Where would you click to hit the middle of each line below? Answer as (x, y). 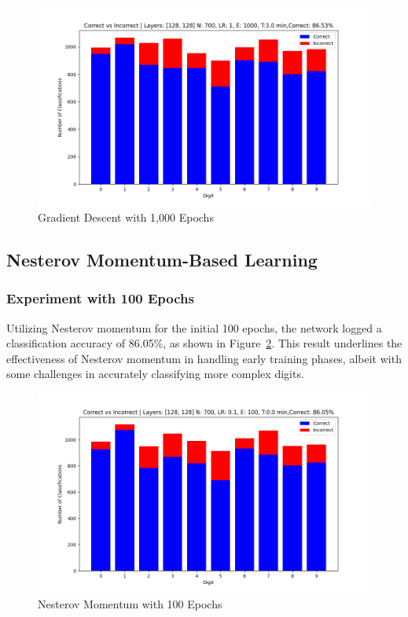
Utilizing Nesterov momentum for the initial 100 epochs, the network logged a (194, 327)
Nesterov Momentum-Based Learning (162, 259)
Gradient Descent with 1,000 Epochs (126, 217)
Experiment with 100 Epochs (100, 298)
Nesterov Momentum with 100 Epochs (130, 603)
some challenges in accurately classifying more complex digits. (155, 374)
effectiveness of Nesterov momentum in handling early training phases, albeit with (204, 358)
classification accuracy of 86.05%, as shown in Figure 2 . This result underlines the (204, 343)
